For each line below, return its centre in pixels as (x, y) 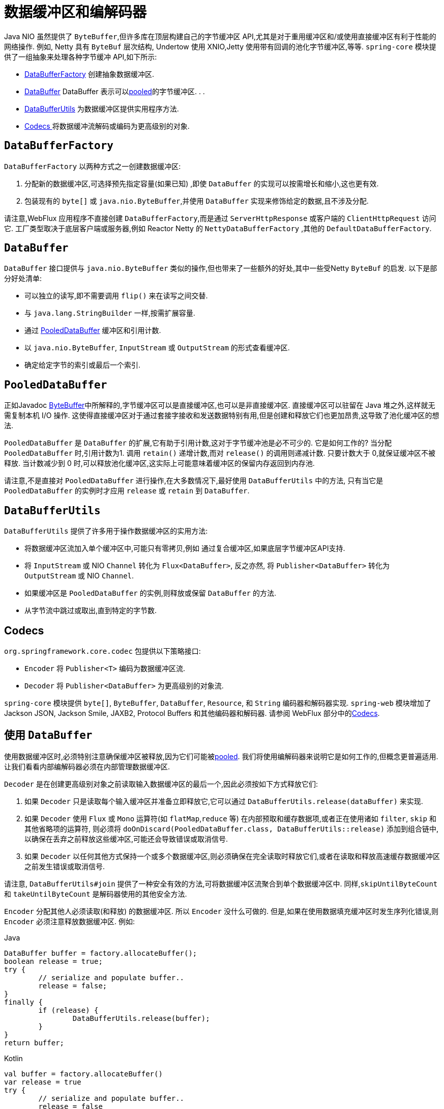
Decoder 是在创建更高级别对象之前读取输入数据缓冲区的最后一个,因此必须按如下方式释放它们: (161, 784)
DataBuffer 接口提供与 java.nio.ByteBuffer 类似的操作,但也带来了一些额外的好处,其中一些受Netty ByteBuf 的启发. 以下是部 (221, 268)
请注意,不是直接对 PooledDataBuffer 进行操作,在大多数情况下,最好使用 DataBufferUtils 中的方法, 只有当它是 (194, 481)
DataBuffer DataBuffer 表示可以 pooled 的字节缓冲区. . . (115, 91)
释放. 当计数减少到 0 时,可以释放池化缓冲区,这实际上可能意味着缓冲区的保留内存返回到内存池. (159, 463)
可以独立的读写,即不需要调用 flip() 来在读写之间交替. (116, 296)
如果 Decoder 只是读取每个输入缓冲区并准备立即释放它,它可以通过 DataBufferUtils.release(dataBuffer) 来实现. (224, 801)
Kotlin (13, 1058)
